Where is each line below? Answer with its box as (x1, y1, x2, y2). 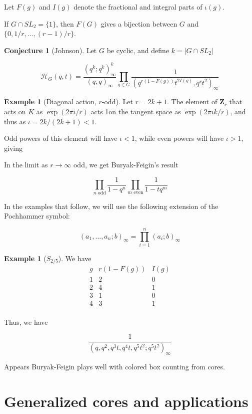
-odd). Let (101, 96, 133, 107)
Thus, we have (4, 316, 48, 327)
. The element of (166, 96, 217, 107)
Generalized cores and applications (4, 390, 248, 411)
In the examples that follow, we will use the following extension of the (4, 200, 218, 211)
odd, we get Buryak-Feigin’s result (73, 159, 178, 170)
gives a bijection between (100, 18, 177, 29)
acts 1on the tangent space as (90, 106, 181, 116)
